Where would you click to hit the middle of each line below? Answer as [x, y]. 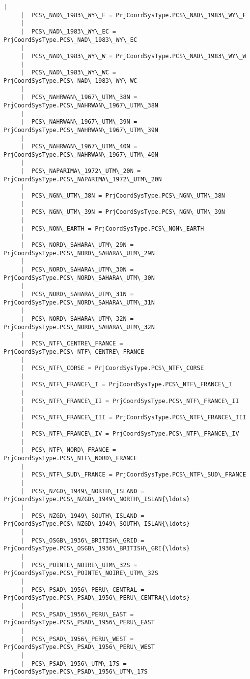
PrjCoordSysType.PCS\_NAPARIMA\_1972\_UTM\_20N [83, 179]
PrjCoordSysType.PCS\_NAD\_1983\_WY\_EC [70, 40]
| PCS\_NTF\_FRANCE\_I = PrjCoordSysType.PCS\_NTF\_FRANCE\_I [126, 385]
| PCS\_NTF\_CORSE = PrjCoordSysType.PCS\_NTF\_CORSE [112, 368]
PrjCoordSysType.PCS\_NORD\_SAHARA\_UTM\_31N [79, 302]
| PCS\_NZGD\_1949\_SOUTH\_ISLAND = [83, 516]
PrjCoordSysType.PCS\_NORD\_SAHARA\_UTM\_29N [79, 253]
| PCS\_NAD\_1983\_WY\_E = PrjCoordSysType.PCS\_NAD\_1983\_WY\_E [133, 15]
